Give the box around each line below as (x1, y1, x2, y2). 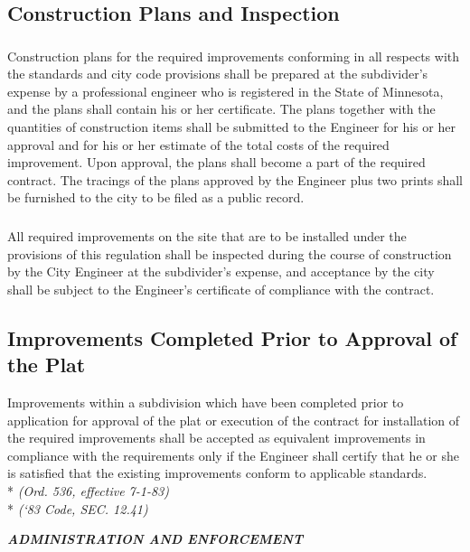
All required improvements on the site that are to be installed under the (7, 226, 407, 245)
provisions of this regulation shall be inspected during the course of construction (7, 244, 452, 263)
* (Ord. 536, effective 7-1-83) (7, 481, 169, 500)
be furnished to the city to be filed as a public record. (7, 188, 305, 207)
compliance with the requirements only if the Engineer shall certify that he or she (7, 445, 459, 464)
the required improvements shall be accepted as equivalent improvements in (7, 428, 426, 447)
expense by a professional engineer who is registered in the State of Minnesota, (7, 81, 444, 100)
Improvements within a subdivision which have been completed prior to (7, 392, 404, 411)
